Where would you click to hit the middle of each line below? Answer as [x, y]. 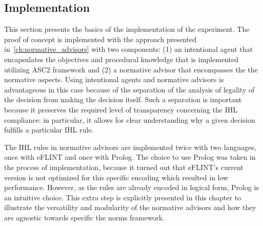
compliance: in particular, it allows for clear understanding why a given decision [130, 119]
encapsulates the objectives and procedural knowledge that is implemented [121, 59]
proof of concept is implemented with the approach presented [100, 39]
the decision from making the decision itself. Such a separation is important [123, 99]
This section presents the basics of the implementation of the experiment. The [127, 29]
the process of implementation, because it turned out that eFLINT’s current [124, 167]
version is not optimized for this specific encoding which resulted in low [116, 177]
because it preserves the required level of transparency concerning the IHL [121, 109]
